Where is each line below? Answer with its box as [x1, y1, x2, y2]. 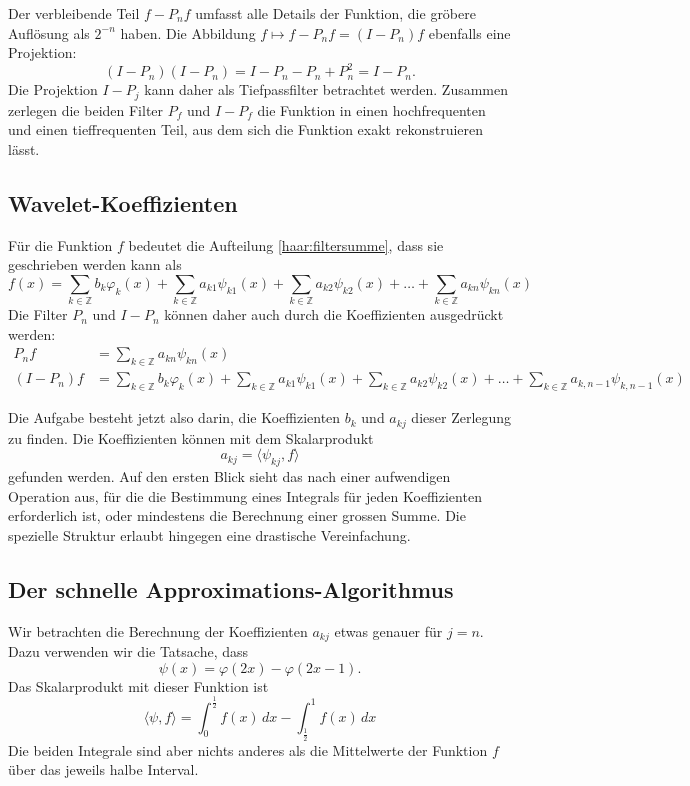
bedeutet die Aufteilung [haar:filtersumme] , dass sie [128, 234, 444, 255]
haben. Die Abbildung [120, 22, 256, 43]
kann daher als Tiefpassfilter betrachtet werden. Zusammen [144, 79, 509, 100]
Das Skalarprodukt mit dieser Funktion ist [8, 675, 269, 696]
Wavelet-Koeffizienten [8, 187, 238, 218]
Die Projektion [8, 79, 98, 100]
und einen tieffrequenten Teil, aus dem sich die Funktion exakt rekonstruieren [8, 119, 484, 140]
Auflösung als [8, 22, 90, 43]
